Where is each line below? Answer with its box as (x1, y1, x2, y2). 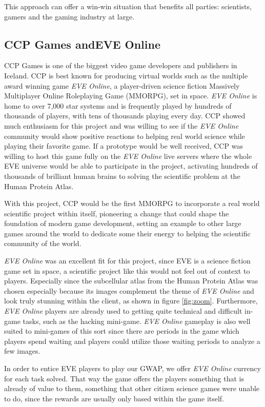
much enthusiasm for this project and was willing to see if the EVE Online (4, 120, 239, 131)
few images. (4, 345, 40, 356)
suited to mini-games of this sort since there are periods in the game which (4, 325, 239, 336)
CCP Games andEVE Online (4, 36, 161, 52)
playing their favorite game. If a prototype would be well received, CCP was (4, 140, 243, 151)
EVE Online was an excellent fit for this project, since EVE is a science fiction (4, 255, 251, 266)
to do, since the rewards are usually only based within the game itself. (4, 393, 225, 403)
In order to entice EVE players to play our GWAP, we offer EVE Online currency (4, 363, 261, 374)
